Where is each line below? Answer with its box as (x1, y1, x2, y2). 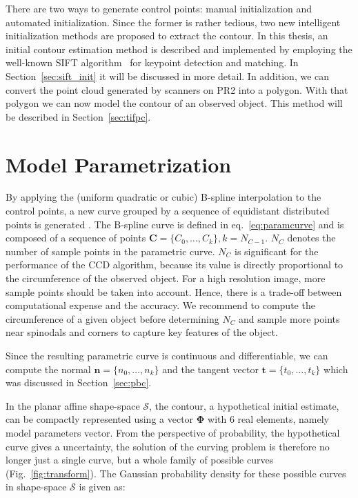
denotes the (287, 230, 336, 245)
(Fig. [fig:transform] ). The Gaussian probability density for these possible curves (6, 466, 346, 480)
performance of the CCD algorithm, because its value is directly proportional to (6, 257, 344, 272)
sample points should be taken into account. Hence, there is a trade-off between (6, 284, 342, 299)
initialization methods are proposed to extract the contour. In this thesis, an (6, 28, 328, 43)
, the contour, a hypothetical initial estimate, (149, 398, 339, 412)
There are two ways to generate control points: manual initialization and (6, 1, 312, 15)
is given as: (79, 479, 126, 494)
